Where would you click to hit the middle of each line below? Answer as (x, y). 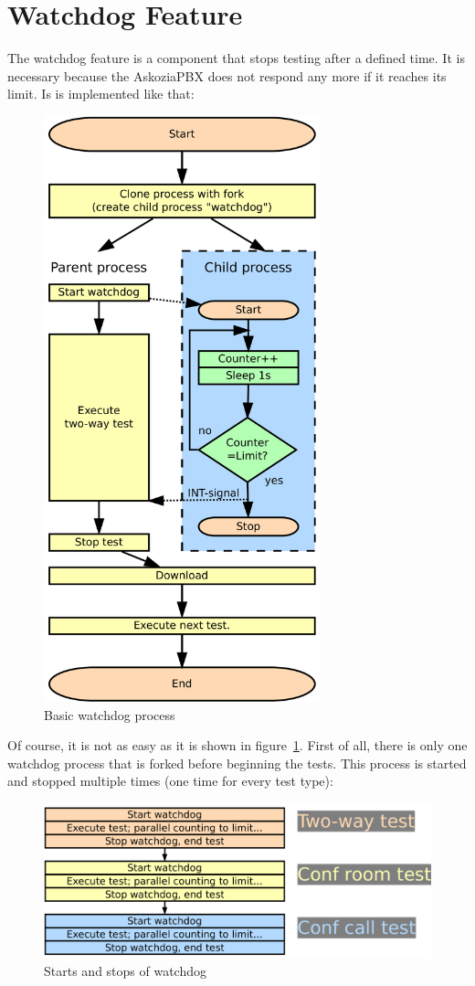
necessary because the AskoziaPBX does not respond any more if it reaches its (227, 75)
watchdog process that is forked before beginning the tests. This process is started (237, 763)
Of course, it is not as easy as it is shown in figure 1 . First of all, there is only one (237, 745)
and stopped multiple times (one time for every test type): (170, 781)
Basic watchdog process (110, 714)
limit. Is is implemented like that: (101, 94)
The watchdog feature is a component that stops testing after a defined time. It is (236, 58)
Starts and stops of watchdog (125, 971)
